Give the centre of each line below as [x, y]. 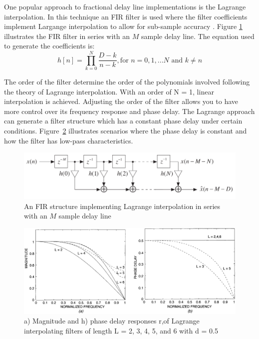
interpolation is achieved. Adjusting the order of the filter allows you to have [121, 101]
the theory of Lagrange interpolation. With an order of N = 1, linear [109, 91]
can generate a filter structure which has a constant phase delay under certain [123, 121]
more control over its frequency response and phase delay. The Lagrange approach [129, 111]
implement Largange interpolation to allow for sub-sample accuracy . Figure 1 [123, 26]
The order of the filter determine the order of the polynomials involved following [127, 82]
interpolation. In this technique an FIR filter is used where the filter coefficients [126, 16]
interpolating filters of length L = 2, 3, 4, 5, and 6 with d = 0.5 [121, 330]
